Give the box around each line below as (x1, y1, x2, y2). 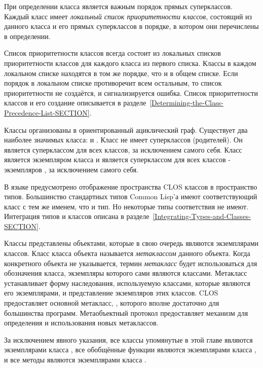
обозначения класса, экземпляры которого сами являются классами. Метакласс (4, 268, 247, 278)
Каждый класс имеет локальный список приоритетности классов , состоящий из (4, 11, 252, 21)
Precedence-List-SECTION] (4, 107, 90, 118)
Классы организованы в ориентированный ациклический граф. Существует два (4, 124, 248, 135)
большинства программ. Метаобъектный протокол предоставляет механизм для (4, 307, 248, 318)
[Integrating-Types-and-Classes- (153, 211, 251, 222)
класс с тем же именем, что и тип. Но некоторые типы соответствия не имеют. (4, 201, 249, 211)
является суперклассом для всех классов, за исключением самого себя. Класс (4, 144, 242, 155)
